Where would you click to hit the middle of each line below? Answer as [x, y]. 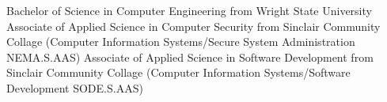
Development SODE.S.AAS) [75, 87]
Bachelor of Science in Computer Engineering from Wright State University [189, 10]
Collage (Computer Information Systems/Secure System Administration [181, 42]
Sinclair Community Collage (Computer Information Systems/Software [178, 72]
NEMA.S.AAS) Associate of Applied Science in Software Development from [190, 57]
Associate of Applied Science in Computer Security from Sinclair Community [193, 26]
